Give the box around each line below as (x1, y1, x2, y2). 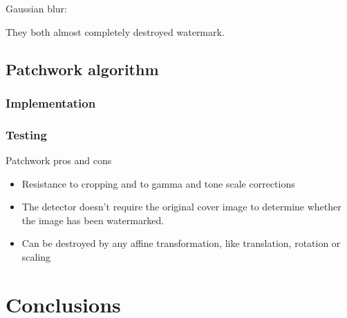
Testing (6, 126, 47, 143)
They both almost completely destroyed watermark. (6, 24, 225, 39)
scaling (21, 250, 51, 264)
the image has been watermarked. (21, 212, 165, 227)
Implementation (6, 94, 96, 111)
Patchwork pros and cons (6, 153, 112, 168)
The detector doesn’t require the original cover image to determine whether (21, 199, 341, 214)
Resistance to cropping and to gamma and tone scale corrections (21, 176, 295, 190)
